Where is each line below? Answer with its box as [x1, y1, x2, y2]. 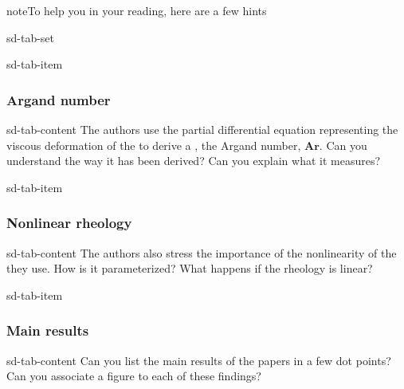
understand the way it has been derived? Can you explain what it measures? [6, 152, 381, 169]
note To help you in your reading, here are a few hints [6, 2, 267, 18]
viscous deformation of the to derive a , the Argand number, [6, 136, 301, 153]
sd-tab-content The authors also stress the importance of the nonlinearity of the [6, 244, 397, 261]
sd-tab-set [6, 29, 55, 45]
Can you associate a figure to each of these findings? [6, 367, 261, 384]
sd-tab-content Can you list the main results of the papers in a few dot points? [6, 352, 391, 368]
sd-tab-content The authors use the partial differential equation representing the [6, 121, 398, 137]
